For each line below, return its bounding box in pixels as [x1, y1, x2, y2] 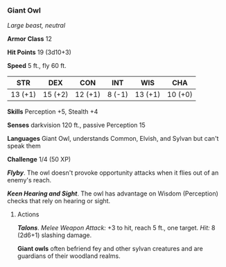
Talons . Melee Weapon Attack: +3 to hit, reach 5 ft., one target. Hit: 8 [17, 224, 216, 232]
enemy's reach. [7, 176, 52, 184]
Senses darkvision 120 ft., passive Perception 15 [7, 121, 146, 130]
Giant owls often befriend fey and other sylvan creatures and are [17, 245, 203, 253]
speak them [7, 141, 42, 150]
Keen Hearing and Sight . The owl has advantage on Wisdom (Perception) [7, 189, 218, 198]
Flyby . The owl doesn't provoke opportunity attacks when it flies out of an [7, 169, 219, 177]
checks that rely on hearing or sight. [7, 197, 111, 205]
